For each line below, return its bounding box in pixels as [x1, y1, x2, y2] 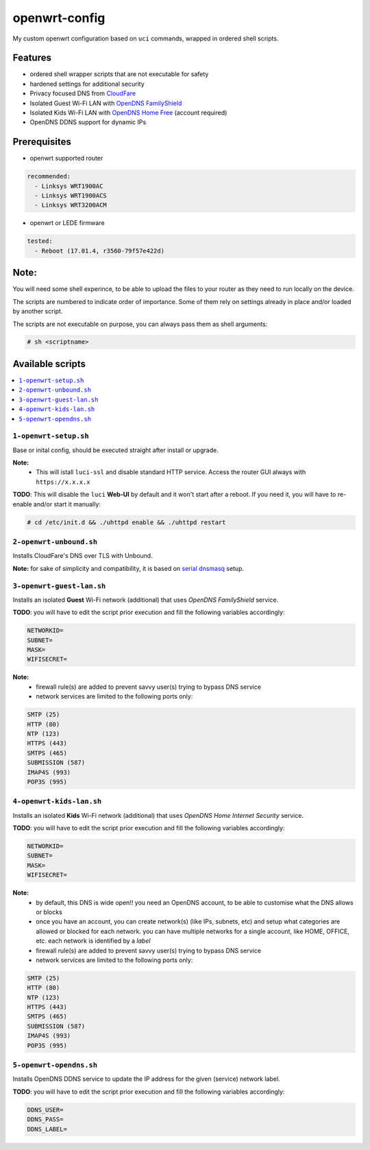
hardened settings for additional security [29, 80, 145, 88]
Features [12, 52, 51, 64]
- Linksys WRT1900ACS [34, 192, 108, 200]
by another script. [12, 307, 63, 316]
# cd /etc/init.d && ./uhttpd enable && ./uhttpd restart [27, 518, 226, 526]
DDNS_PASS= [27, 1116, 64, 1123]
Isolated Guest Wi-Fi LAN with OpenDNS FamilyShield [29, 99, 182, 107]
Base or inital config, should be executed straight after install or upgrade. [12, 446, 219, 454]
